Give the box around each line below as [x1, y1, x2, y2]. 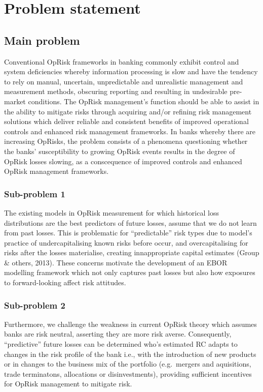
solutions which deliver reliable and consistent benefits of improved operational [4, 116, 249, 127]
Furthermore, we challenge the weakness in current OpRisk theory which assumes [4, 318, 257, 329]
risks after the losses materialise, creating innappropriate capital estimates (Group [4, 247, 259, 258]
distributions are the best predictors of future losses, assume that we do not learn [4, 217, 257, 228]
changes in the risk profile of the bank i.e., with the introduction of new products [4, 348, 256, 359]
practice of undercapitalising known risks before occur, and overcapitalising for [4, 237, 248, 248]
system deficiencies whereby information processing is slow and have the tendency [4, 66, 258, 77]
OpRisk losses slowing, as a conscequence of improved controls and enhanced [4, 156, 242, 166]
